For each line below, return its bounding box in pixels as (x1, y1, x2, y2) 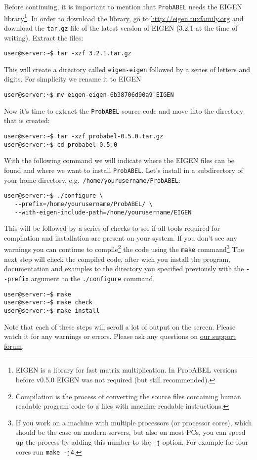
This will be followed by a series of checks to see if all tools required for (4, 223, 220, 233)
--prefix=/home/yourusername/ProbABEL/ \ (14, 200, 153, 208)
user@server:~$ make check (4, 299, 92, 306)
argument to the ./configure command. (31, 273, 155, 283)
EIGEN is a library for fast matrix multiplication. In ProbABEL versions (15, 365, 238, 375)
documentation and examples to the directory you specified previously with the (4, 263, 244, 274)
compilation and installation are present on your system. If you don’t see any (4, 232, 237, 243)
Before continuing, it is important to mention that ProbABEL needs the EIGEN (4, 1, 242, 11)
